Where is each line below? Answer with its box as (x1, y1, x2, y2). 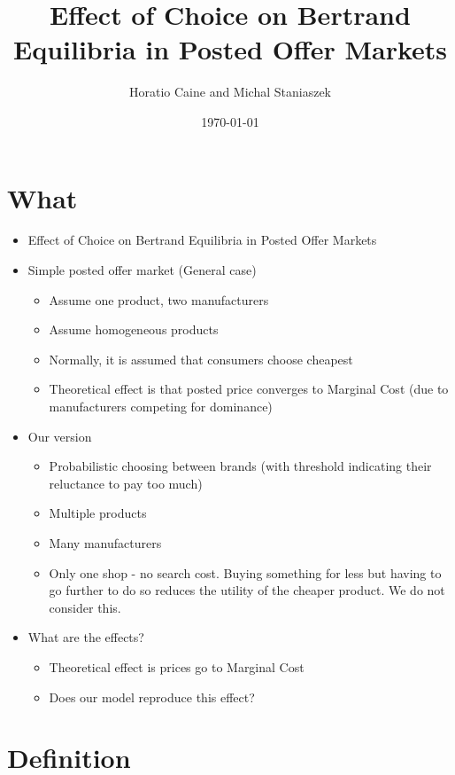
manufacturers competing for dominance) (49, 397, 273, 415)
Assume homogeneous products (49, 320, 219, 339)
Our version (27, 427, 92, 445)
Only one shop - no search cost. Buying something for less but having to (49, 563, 442, 582)
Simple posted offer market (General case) (27, 261, 257, 279)
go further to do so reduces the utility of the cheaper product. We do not (49, 581, 445, 599)
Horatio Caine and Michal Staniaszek (128, 82, 332, 101)
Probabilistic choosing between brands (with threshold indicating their (49, 457, 432, 475)
